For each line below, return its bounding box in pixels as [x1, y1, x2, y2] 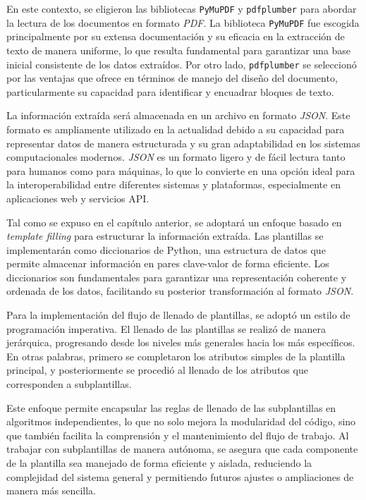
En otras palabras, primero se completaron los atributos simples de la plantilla [6, 348, 346, 363]
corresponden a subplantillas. [6, 377, 132, 391]
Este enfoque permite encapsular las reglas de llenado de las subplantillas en [6, 400, 336, 415]
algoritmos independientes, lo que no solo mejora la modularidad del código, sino [6, 414, 356, 429]
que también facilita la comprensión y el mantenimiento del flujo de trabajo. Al [6, 427, 349, 442]
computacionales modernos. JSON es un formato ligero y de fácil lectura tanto [6, 150, 346, 164]
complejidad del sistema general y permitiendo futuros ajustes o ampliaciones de [6, 469, 354, 484]
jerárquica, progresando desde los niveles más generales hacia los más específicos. [6, 335, 355, 350]
